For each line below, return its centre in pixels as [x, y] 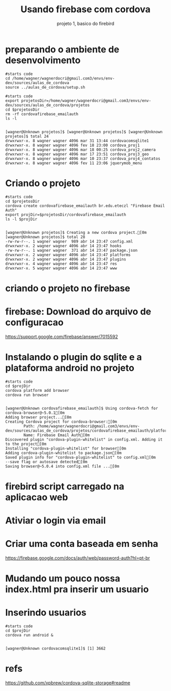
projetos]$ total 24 [27, 136]
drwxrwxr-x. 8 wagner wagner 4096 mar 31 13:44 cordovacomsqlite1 [77, 141]
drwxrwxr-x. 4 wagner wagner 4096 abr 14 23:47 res [61, 263]
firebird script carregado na [65, 486]
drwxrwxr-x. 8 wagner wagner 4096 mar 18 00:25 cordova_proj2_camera [81, 150]
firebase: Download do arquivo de [78, 311]
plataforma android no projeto [70, 368]
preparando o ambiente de [62, 49]
